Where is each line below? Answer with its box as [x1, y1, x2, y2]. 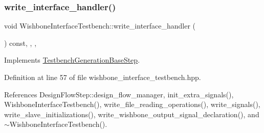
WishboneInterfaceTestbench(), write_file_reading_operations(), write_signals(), [4, 99, 260, 110]
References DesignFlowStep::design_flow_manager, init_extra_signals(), [4, 89, 234, 99]
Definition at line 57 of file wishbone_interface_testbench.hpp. [4, 72, 201, 82]
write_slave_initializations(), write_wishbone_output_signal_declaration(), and [4, 109, 259, 119]
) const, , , [4, 37, 37, 48]
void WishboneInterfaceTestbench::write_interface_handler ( [4, 20, 196, 31]
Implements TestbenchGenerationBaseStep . [4, 55, 140, 65]
